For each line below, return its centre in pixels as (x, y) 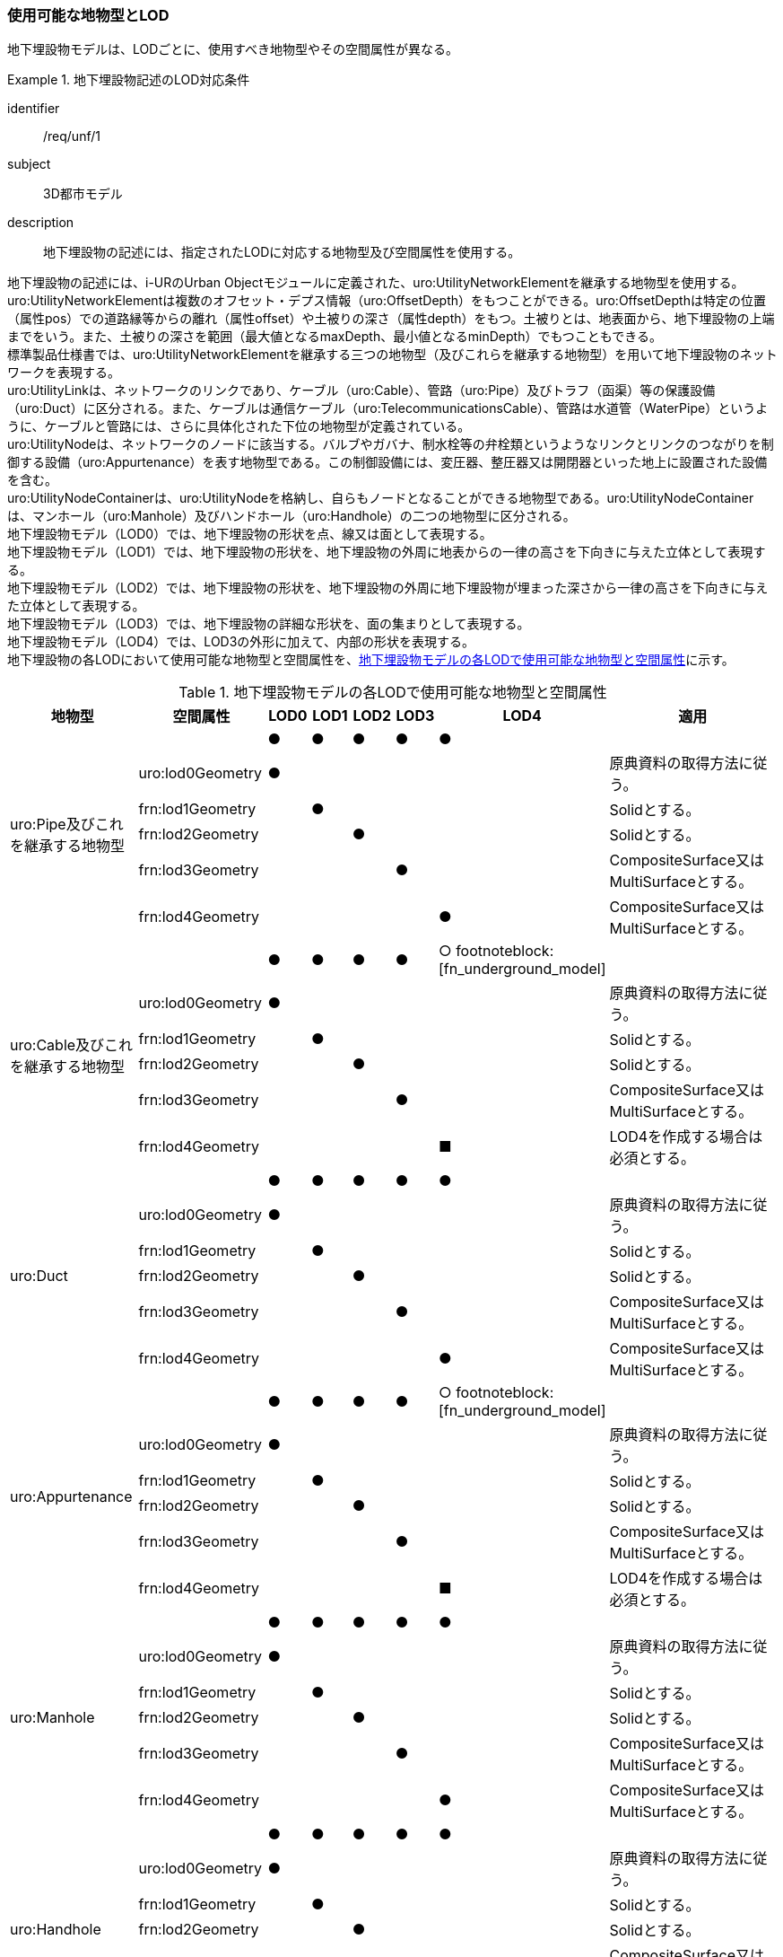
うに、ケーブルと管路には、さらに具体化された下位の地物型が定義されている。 (239, 426)
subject (29, 164)
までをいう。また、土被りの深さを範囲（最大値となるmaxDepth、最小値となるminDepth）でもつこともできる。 (335, 337)
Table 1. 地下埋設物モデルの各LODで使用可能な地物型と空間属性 (393, 693)
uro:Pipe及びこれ (67, 825)
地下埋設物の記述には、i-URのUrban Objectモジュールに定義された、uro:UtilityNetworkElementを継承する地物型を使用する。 (376, 283)
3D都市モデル (83, 194)
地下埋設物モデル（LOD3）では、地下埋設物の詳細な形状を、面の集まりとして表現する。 (269, 624)
